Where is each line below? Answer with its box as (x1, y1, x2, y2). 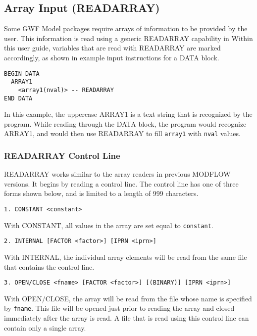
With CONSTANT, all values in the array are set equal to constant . (4, 220, 213, 230)
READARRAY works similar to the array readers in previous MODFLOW (4, 169, 231, 179)
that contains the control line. (4, 261, 95, 272)
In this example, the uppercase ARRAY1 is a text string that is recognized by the (4, 109, 253, 119)
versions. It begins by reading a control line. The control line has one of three (4, 178, 239, 189)
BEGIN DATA (4, 70, 40, 77)
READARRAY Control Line (4, 149, 120, 161)
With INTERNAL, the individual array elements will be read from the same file (4, 252, 247, 262)
